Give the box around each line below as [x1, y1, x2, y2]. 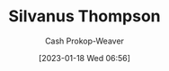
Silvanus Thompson [8, 6, 161, 27]
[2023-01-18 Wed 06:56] [38, 52, 131, 63]
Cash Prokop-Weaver [44, 35, 125, 46]
